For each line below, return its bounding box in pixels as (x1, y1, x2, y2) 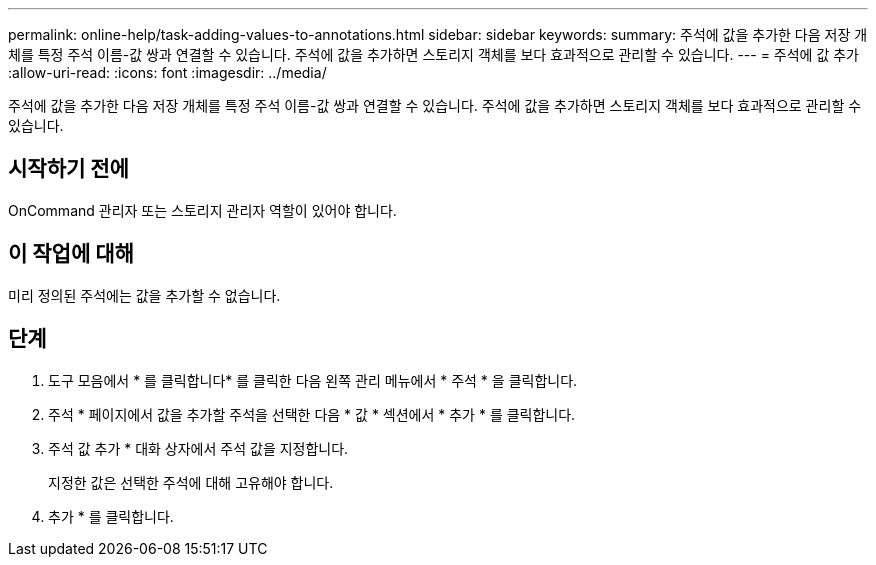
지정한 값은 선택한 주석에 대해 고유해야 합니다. (48, 473, 334, 491)
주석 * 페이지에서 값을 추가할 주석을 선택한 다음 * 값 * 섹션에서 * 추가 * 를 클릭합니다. (48, 405, 576, 423)
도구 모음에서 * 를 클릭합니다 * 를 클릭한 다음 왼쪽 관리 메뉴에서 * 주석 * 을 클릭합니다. (48, 371, 578, 389)
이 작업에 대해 (8, 241, 134, 267)
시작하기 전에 (8, 156, 129, 182)
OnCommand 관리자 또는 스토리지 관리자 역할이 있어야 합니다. (8, 201, 397, 219)
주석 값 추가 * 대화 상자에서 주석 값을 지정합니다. (48, 439, 349, 457)
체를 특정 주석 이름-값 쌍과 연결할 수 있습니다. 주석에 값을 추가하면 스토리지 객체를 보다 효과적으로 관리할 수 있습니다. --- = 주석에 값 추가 (8, 46, 859, 63)
